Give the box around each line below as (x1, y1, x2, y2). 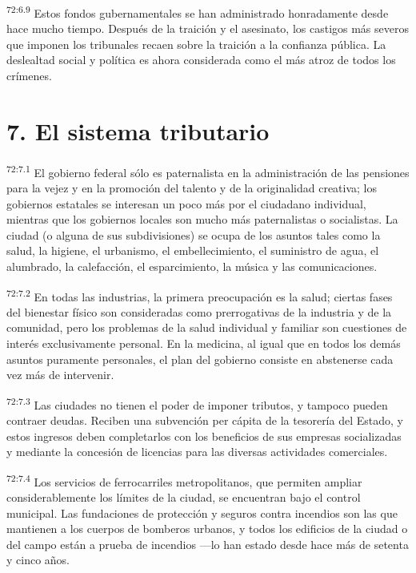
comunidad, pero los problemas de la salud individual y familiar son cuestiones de (6, 319, 407, 336)
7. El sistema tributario (6, 114, 270, 147)
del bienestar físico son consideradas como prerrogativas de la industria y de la (6, 303, 392, 320)
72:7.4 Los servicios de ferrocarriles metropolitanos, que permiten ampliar (6, 470, 362, 490)
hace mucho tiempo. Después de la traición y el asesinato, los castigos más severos (6, 20, 409, 37)
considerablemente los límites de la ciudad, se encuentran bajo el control (6, 489, 361, 506)
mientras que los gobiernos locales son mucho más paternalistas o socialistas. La (6, 211, 398, 228)
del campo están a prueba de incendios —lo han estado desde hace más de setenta (6, 535, 409, 552)
